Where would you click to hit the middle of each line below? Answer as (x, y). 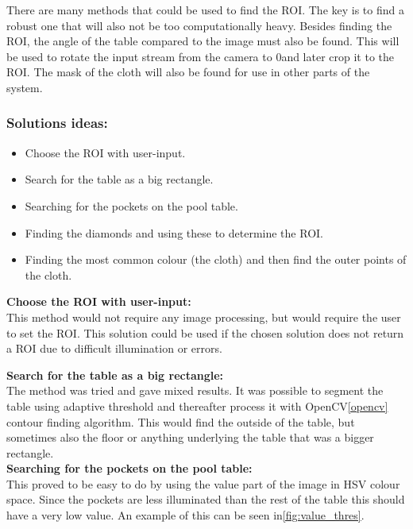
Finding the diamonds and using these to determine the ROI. (174, 232)
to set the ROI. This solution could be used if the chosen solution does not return (205, 332)
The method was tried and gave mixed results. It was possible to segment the (195, 390)
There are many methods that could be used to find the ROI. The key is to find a (205, 10)
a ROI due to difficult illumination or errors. (114, 348)
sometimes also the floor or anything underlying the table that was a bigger (190, 437)
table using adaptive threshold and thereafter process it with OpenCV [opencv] (197, 405)
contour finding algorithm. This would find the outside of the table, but (181, 421)
